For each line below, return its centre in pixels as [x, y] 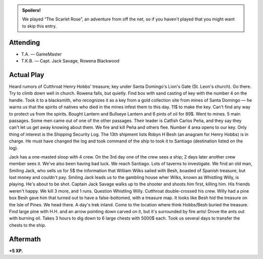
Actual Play [27, 75]
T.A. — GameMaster [41, 54]
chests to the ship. [28, 225]
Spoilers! [31, 10]
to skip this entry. [39, 26]
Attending [24, 42]
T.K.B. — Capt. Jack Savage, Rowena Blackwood [70, 61]
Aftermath [25, 239]
